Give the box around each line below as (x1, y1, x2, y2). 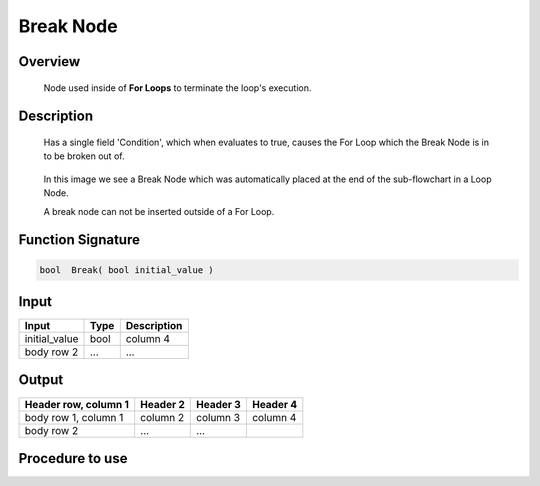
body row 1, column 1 (24, 410, 124, 424)
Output (18, 371, 64, 389)
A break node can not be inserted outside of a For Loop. (43, 205, 275, 217)
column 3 (196, 410, 240, 424)
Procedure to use (18, 450, 128, 467)
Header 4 (251, 397, 298, 411)
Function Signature (18, 231, 140, 249)
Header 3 (196, 397, 242, 411)
